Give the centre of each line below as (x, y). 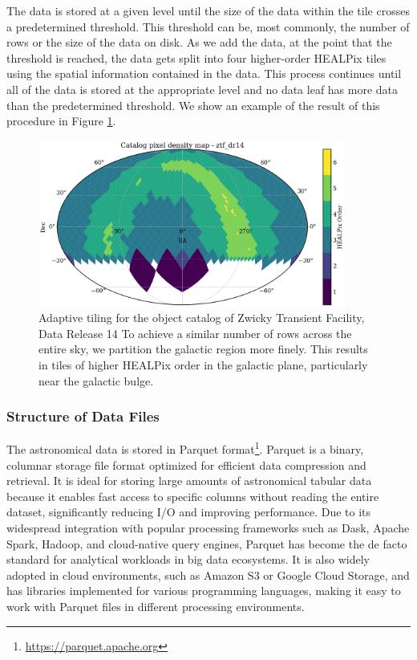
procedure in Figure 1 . (61, 121)
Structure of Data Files (83, 416)
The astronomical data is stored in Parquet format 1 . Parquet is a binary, (185, 448)
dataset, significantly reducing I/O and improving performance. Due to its (189, 512)
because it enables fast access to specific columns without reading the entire (193, 496)
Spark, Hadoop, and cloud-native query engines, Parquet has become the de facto (207, 543)
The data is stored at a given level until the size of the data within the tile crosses (208, 10)
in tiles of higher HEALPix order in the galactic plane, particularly (203, 364)
